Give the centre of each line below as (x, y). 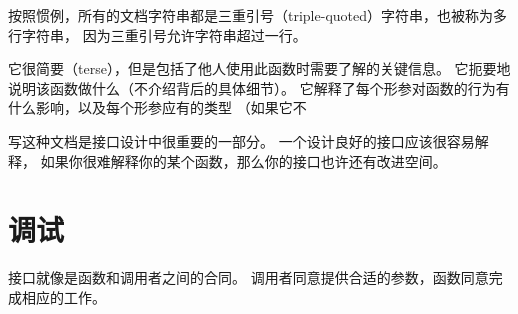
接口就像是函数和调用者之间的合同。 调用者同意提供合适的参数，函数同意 (248, 277)
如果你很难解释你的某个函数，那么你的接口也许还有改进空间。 (243, 160)
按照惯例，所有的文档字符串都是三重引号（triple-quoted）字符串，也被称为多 (257, 15)
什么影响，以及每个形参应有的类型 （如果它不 (157, 107)
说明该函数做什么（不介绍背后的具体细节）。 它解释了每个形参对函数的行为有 (259, 87)
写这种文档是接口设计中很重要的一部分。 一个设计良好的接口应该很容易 (241, 140)
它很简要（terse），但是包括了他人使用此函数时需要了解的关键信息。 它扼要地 (259, 68)
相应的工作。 (63, 296)
